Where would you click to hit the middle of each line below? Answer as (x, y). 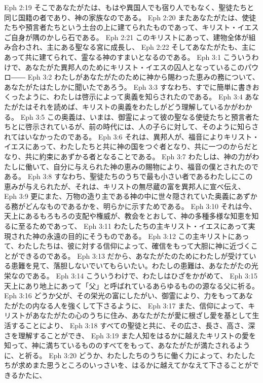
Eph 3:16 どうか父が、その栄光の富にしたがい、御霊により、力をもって (122, 295)
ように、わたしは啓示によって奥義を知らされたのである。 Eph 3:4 (134, 97)
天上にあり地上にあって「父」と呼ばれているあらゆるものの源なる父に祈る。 (131, 285)
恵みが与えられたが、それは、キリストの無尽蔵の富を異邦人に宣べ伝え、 (125, 186)
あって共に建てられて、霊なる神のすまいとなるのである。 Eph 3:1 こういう (128, 57)
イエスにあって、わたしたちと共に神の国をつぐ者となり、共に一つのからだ (128, 146)
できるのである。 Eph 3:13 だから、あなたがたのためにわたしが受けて (134, 255)
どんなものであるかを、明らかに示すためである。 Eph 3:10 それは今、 (141, 206)
